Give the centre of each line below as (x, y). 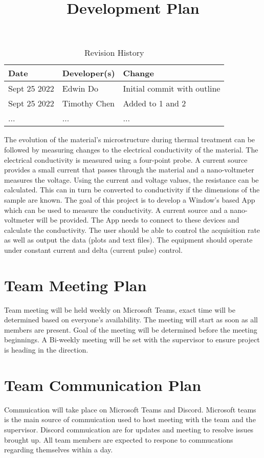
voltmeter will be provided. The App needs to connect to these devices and (122, 220)
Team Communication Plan (103, 385)
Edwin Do (80, 89)
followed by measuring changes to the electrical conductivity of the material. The (131, 149)
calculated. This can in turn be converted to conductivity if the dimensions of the (132, 190)
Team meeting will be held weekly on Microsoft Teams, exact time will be (120, 309)
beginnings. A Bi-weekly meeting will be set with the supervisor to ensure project (132, 340)
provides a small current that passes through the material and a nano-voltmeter (129, 170)
